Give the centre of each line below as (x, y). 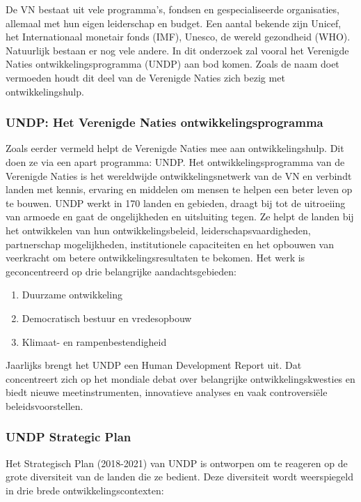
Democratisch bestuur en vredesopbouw (107, 318)
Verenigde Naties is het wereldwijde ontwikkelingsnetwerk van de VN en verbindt (179, 175)
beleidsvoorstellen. (45, 405)
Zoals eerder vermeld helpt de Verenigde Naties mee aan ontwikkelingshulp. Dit (175, 148)
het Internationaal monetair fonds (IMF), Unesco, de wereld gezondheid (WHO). (178, 37)
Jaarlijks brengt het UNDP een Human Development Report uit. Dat (154, 365)
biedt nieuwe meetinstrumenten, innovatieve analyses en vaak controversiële (167, 392)
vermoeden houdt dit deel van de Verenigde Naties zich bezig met (145, 77)
